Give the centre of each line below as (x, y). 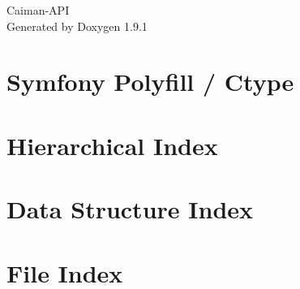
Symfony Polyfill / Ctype (150, 82)
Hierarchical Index (112, 145)
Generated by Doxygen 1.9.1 (77, 26)
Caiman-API (38, 10)
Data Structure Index (130, 209)
